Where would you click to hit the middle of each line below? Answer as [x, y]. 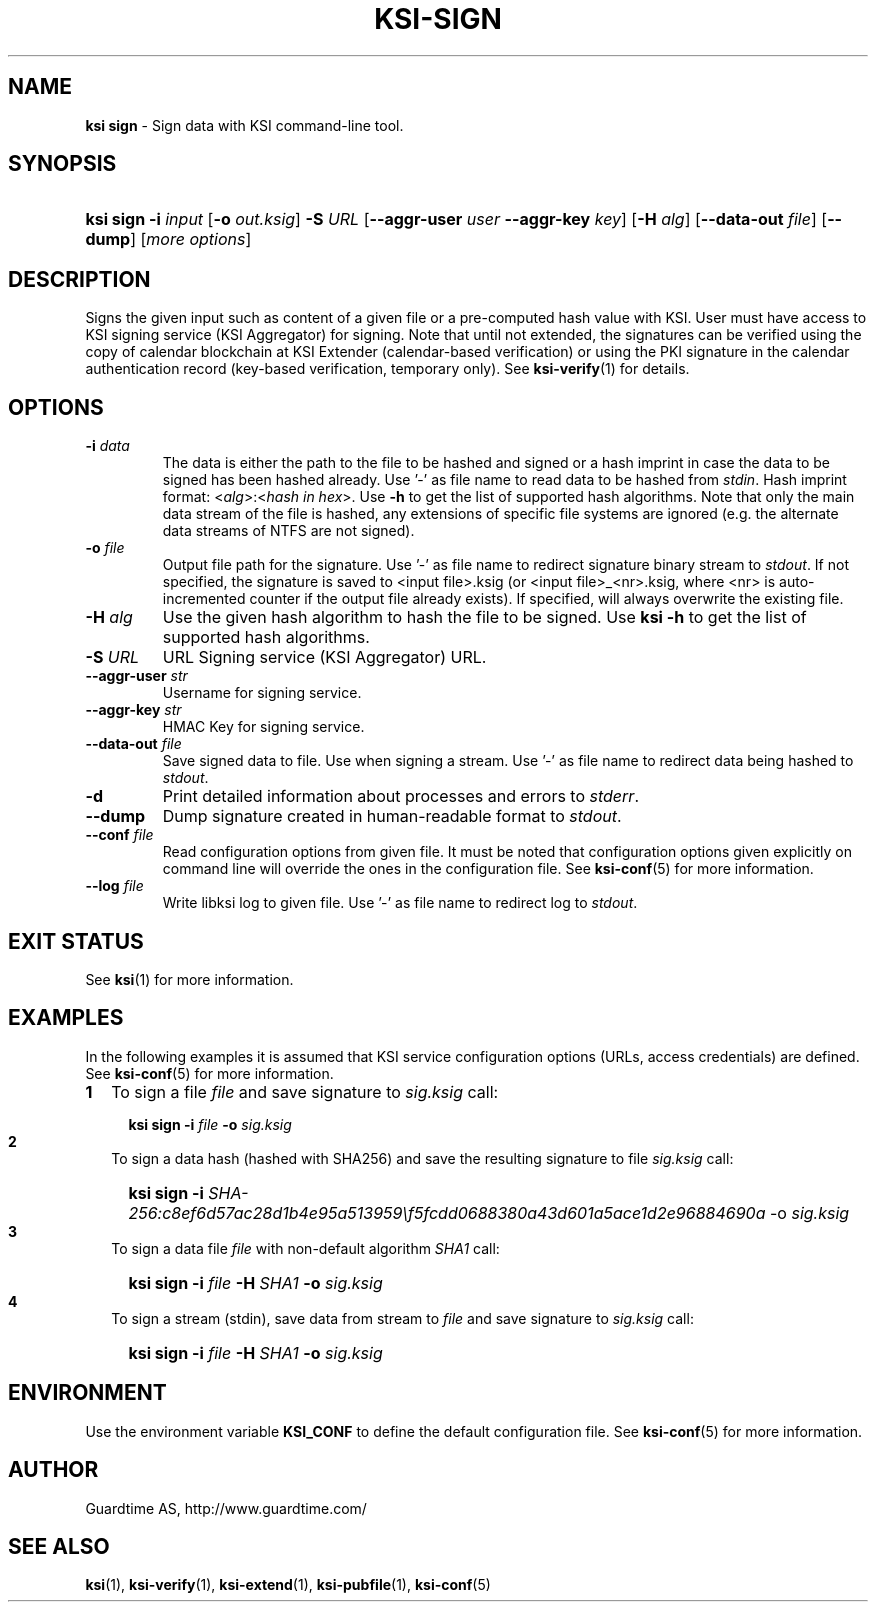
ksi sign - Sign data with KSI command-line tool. [244, 125]
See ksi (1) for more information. [189, 979]
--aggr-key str [133, 710]
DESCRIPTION [79, 279]
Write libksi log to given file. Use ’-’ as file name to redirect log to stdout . [400, 903]
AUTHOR [53, 1470]
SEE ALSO [59, 1546]
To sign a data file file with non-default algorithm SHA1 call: [305, 1248]
